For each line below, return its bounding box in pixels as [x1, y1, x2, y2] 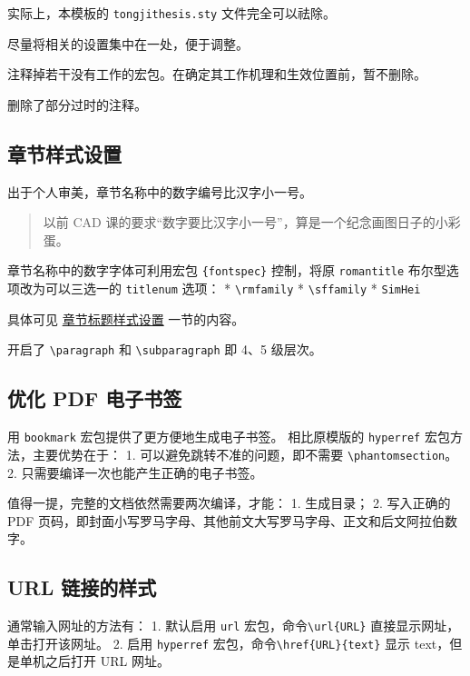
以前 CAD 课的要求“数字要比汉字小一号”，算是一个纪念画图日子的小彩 [43, 213, 461, 232]
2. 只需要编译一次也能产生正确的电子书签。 [7, 462, 263, 482]
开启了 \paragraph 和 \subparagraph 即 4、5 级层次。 [7, 340, 322, 359]
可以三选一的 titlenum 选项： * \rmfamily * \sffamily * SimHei [44, 279, 421, 298]
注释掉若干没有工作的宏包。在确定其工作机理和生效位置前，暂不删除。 [7, 65, 426, 84]
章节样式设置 [7, 139, 122, 167]
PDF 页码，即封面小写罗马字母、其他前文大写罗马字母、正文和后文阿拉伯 [7, 511, 446, 530]
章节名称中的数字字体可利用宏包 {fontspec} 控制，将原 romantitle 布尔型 [7, 261, 446, 280]
